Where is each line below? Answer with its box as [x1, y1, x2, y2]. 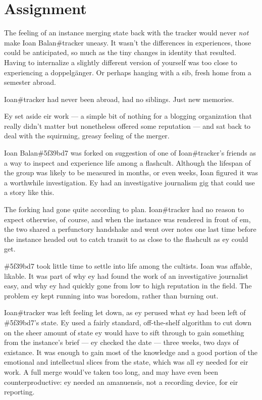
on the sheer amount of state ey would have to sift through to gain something [4, 327, 244, 337]
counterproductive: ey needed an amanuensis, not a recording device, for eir [4, 376, 238, 387]
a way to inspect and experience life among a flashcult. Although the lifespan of [4, 157, 251, 168]
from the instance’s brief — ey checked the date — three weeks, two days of [4, 337, 239, 347]
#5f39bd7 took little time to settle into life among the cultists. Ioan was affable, [4, 261, 252, 271]
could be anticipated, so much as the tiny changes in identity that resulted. [4, 47, 237, 58]
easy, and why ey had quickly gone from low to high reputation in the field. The [4, 280, 252, 291]
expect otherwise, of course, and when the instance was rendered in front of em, [4, 214, 251, 224]
